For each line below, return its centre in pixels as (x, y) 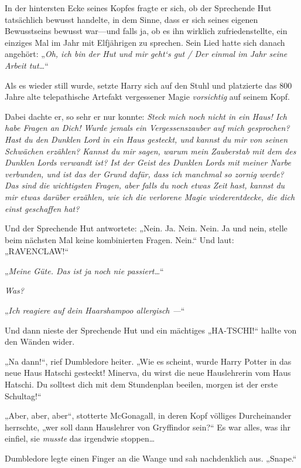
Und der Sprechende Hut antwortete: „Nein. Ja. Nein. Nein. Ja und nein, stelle (146, 228)
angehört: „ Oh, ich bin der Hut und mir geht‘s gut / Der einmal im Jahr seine (146, 54)
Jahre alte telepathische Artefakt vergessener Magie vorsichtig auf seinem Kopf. (147, 97)
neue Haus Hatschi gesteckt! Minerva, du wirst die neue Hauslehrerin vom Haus (148, 373)
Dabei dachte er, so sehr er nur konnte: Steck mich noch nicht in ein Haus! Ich (146, 116)
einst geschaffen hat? (42, 208)
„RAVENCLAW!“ (37, 251)
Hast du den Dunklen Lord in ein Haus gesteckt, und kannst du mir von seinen (146, 139)
